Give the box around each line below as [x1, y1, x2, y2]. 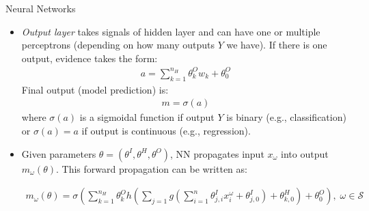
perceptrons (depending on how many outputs [21, 38, 215, 52]
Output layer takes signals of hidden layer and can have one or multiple [21, 24, 320, 38]
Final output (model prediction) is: [21, 82, 169, 96]
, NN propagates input [170, 146, 264, 160]
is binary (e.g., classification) [226, 110, 346, 124]
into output [281, 146, 329, 160]
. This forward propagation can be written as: [56, 161, 247, 175]
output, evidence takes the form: [21, 51, 158, 65]
